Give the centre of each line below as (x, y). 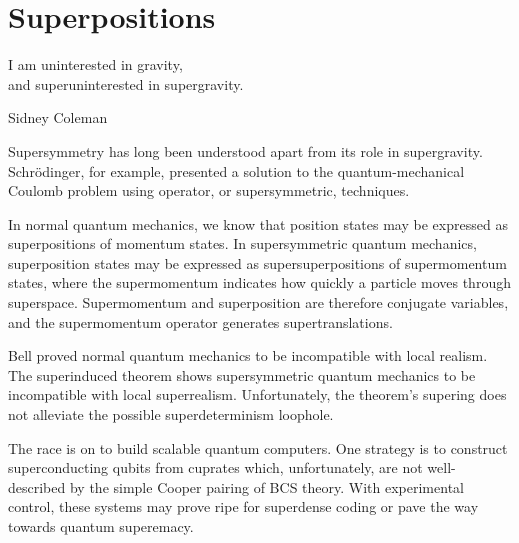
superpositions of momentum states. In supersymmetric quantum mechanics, (242, 243)
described (37, 486)
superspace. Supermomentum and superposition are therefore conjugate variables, (258, 302)
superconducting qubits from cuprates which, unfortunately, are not (215, 467)
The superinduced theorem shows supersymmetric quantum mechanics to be (242, 374)
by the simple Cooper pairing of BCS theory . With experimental (266, 486)
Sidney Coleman (58, 117)
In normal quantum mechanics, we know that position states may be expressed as (258, 223)
